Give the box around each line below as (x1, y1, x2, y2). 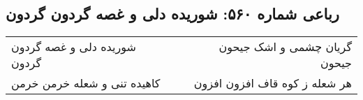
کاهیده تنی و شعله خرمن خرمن (11, 75, 161, 92)
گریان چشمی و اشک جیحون (218, 38, 352, 55)
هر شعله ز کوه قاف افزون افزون (193, 75, 352, 92)
